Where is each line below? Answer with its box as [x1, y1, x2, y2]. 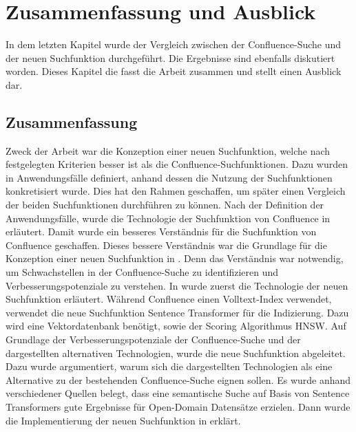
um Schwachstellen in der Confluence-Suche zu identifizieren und [6, 265, 279, 279]
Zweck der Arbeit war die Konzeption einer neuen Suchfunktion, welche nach [6, 143, 331, 158]
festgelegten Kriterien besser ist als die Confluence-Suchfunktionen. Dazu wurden [6, 157, 348, 171]
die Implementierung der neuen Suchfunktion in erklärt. [6, 413, 241, 427]
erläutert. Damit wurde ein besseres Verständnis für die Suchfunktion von [6, 224, 317, 239]
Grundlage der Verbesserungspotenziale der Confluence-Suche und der [6, 332, 301, 347]
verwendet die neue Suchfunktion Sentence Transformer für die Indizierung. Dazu [6, 305, 349, 319]
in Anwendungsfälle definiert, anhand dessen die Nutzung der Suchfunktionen [6, 170, 333, 184]
